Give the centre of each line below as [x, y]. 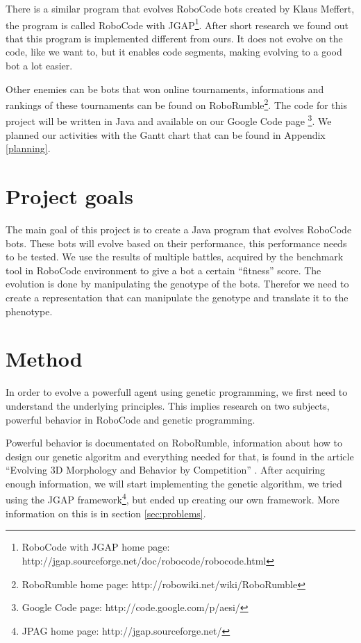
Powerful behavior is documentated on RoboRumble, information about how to [174, 443]
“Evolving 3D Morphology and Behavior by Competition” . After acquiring [166, 470]
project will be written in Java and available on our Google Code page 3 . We [169, 120]
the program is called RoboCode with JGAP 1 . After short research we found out [177, 24]
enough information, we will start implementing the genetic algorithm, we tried [174, 483]
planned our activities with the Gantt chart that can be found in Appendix [166, 134]
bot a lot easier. [39, 66]
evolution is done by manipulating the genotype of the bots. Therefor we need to [177, 284]
